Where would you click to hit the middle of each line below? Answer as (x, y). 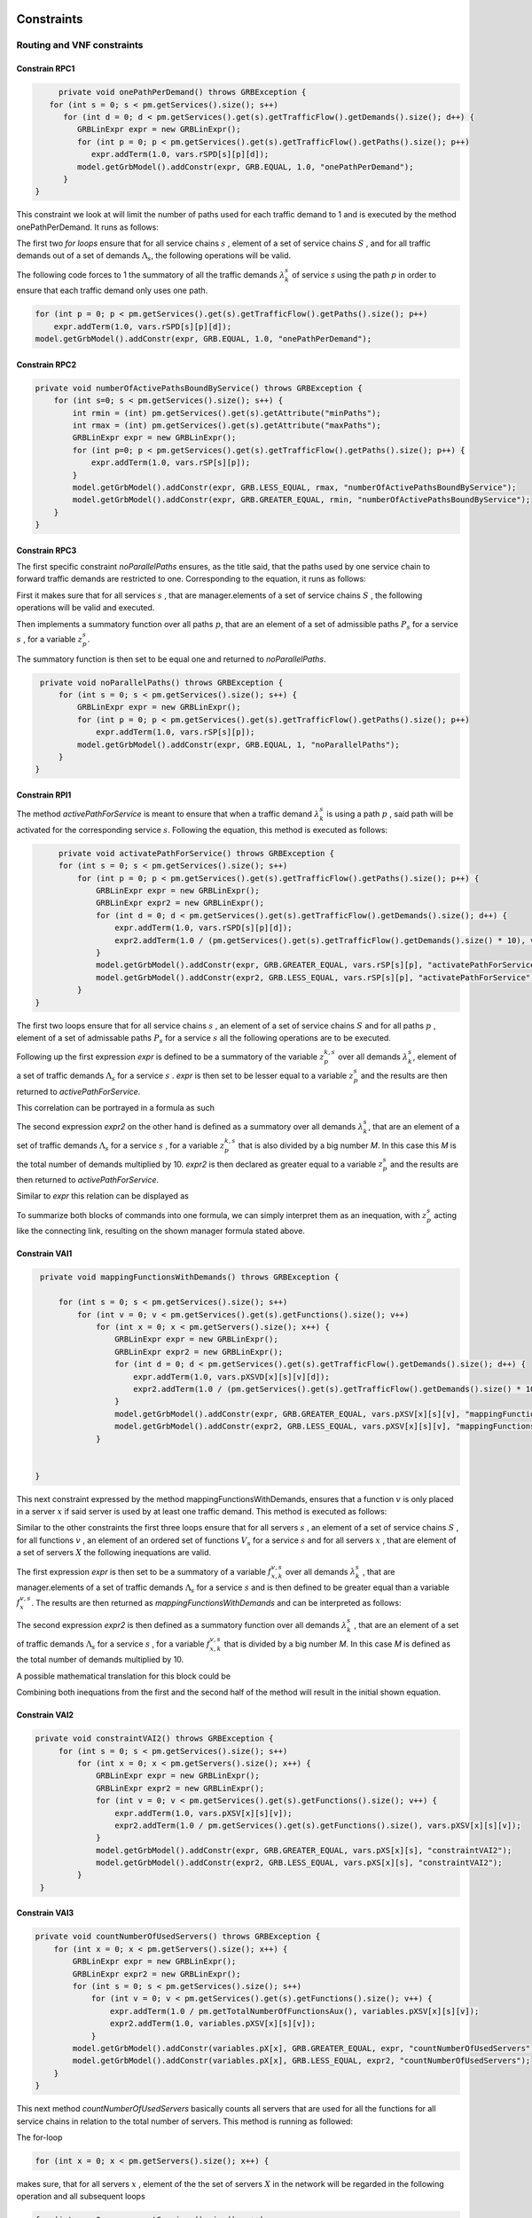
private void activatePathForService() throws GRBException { (196, 853)
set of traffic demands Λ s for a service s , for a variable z (121, 1146)
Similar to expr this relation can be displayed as (103, 1196)
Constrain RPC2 (47, 365)
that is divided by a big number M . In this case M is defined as (337, 1644)
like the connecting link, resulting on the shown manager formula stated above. (161, 1231)
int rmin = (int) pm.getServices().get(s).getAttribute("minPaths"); (227, 413)
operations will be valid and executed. (86, 608)
